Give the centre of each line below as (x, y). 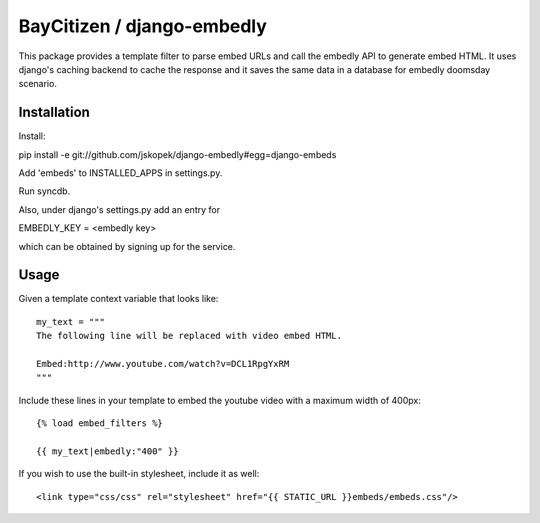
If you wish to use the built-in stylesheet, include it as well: (139, 474)
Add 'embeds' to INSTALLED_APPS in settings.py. (120, 173)
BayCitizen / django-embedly (142, 26)
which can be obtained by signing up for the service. (127, 246)
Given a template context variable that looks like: (118, 299)
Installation (54, 112)
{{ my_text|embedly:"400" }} (107, 451)
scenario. (37, 84)
